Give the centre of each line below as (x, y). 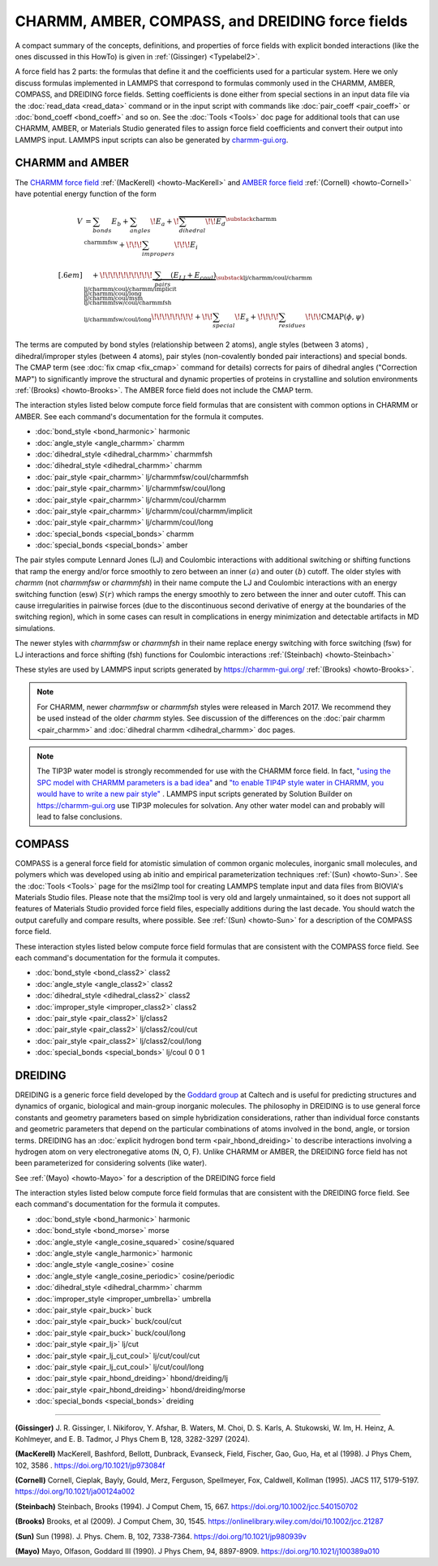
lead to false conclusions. (79, 816)
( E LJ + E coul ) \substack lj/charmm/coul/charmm (241, 276)
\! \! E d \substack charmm (241, 221)
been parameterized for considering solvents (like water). (111, 1163)
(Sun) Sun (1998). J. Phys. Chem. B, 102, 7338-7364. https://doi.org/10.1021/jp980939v (161, 1536)
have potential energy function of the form (86, 193)
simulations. (35, 628)
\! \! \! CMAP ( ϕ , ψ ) (335, 316)
